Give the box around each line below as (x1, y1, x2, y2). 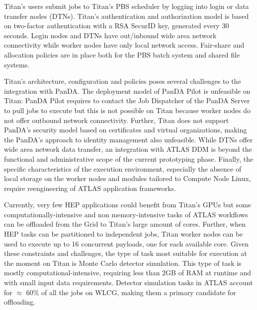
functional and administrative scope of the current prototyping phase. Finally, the (4, 153, 254, 164)
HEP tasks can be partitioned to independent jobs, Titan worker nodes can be (4, 229, 243, 239)
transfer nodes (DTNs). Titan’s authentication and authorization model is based (4, 10, 249, 21)
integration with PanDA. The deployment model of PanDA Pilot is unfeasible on (4, 85, 251, 96)
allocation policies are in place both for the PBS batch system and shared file (4, 49, 240, 60)
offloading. (4, 297, 36, 307)
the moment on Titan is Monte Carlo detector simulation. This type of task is (4, 257, 242, 268)
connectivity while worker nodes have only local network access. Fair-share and (4, 40, 245, 50)
